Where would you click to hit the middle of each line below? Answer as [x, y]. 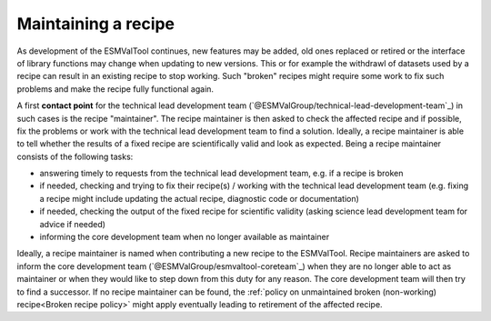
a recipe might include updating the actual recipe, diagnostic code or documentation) [199, 198]
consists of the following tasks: [75, 156]
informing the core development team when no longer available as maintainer [185, 237]
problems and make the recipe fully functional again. [115, 89]
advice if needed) [73, 224]
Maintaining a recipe [96, 24]
